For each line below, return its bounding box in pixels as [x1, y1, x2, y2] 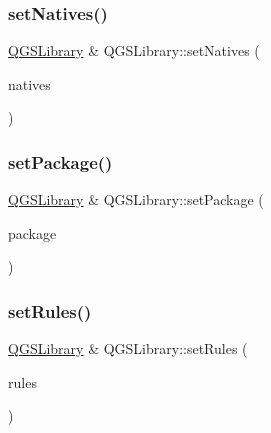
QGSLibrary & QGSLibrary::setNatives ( [8, 40, 260, 61]
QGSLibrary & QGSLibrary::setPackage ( [8, 189, 264, 210]
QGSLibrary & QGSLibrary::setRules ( [8, 338, 248, 359]
